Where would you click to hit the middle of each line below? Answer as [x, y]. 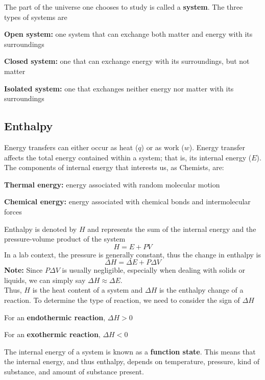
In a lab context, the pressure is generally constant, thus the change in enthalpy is [133, 254]
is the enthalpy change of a [201, 290]
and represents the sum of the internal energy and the [172, 229]
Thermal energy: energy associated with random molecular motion [112, 184]
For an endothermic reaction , [55, 317]
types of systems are [36, 17]
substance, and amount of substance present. [74, 372]
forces [13, 211]
